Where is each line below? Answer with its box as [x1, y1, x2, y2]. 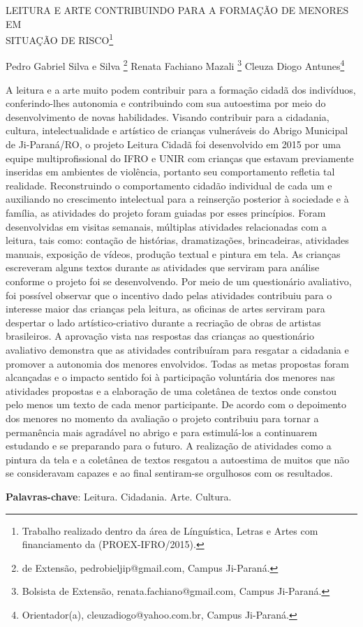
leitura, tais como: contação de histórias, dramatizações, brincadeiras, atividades [6, 233, 349, 247]
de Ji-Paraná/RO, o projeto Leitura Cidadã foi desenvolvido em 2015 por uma [6, 137, 341, 152]
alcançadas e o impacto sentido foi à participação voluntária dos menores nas [6, 370, 335, 384]
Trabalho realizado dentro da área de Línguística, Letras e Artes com [22, 523, 318, 538]
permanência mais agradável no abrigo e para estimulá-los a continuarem [6, 424, 318, 439]
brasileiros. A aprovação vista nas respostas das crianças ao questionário [6, 329, 314, 343]
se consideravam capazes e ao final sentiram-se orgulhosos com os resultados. [6, 466, 333, 480]
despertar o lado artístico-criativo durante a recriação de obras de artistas [6, 315, 321, 329]
